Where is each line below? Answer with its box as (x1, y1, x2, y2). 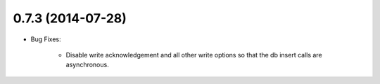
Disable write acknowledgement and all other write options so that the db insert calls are (65, 50, 323, 59)
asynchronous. (65, 60, 109, 69)
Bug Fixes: (30, 35, 61, 43)
